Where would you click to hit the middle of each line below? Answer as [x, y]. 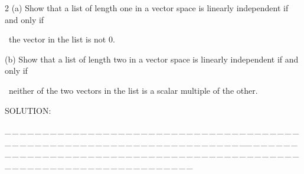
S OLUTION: [28, 110]
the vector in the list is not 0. [62, 39]
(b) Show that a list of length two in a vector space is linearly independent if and [152, 59]
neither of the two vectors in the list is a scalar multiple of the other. [133, 90]
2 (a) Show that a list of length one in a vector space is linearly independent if [147, 8]
